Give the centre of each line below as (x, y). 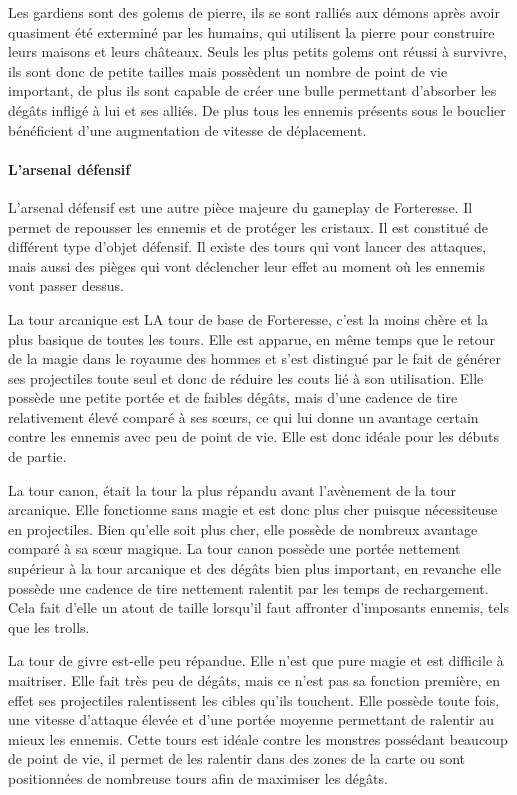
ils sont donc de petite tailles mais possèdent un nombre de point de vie (228, 70)
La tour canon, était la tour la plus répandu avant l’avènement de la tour (232, 489)
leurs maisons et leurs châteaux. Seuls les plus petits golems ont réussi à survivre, (257, 51)
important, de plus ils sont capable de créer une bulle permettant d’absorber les (252, 90)
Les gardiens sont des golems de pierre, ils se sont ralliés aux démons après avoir (254, 12)
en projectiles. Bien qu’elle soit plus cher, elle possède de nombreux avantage (243, 528)
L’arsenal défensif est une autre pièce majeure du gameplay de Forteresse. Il (240, 206)
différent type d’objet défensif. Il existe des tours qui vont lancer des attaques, (247, 246)
